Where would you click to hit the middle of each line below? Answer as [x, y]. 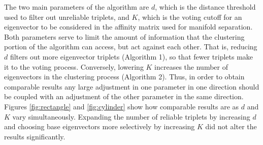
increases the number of [191, 66]
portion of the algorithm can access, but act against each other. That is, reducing [131, 47]
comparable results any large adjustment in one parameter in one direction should [132, 86]
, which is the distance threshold [205, 7]
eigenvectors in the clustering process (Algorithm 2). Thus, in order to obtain [124, 77]
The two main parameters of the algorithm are [77, 7]
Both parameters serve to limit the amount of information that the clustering [124, 36]
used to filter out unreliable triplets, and [67, 17]
